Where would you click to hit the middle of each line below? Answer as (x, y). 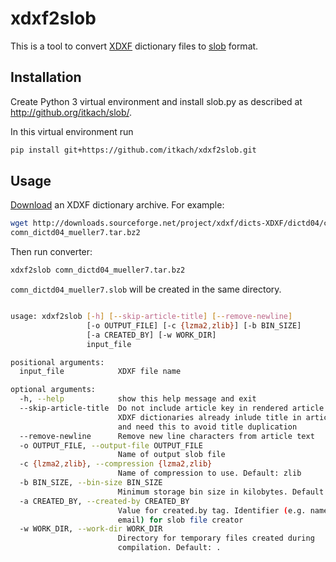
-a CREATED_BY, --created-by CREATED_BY (104, 501)
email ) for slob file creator (180, 520)
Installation (46, 77)
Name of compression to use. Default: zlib (209, 473)
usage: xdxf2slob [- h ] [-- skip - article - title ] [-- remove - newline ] (151, 317)
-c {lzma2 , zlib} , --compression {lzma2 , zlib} (116, 464)
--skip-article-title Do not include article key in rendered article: (174, 408)
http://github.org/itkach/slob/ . (71, 112)
